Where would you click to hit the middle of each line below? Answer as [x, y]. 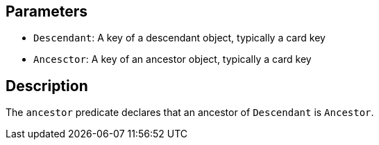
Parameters [47, 11]
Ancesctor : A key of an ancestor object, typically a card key [172, 59]
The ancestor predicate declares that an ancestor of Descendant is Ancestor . [190, 113]
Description [47, 86]
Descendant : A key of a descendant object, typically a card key [179, 38]
